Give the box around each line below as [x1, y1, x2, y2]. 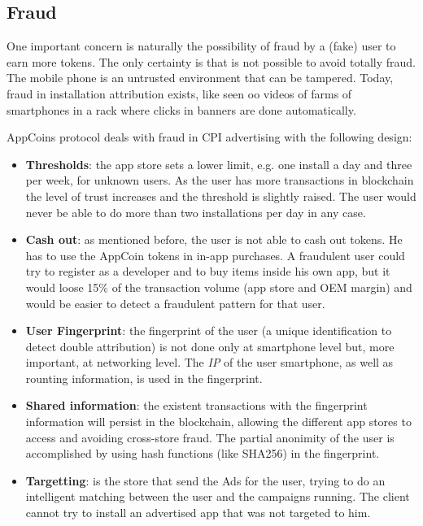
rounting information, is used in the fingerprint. [25, 369, 263, 386]
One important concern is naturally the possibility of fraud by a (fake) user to [7, 37, 396, 54]
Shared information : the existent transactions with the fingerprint [25, 397, 368, 414]
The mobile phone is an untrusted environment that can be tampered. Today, [7, 69, 394, 86]
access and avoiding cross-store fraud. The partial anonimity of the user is [25, 428, 395, 446]
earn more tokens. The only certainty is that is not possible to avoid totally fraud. [7, 53, 416, 70]
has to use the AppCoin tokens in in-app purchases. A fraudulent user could [25, 246, 405, 263]
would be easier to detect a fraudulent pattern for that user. [25, 294, 325, 311]
